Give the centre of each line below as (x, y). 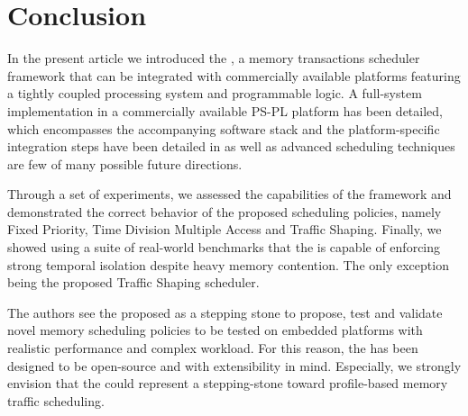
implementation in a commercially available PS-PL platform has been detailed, (225, 110)
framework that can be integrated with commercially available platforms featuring (234, 75)
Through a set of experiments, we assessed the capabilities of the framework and (229, 194)
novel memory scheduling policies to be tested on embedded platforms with (215, 330)
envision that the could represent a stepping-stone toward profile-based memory (228, 383)
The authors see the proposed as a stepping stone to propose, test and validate (225, 312)
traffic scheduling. (56, 400)
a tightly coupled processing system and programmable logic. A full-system (215, 93)
